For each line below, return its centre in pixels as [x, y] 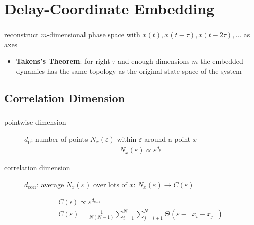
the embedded [222, 61]
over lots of [110, 184]
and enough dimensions [154, 61]
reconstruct [21, 34]
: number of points [59, 138]
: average [51, 184]
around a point [167, 138]
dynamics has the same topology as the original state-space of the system [129, 71]
